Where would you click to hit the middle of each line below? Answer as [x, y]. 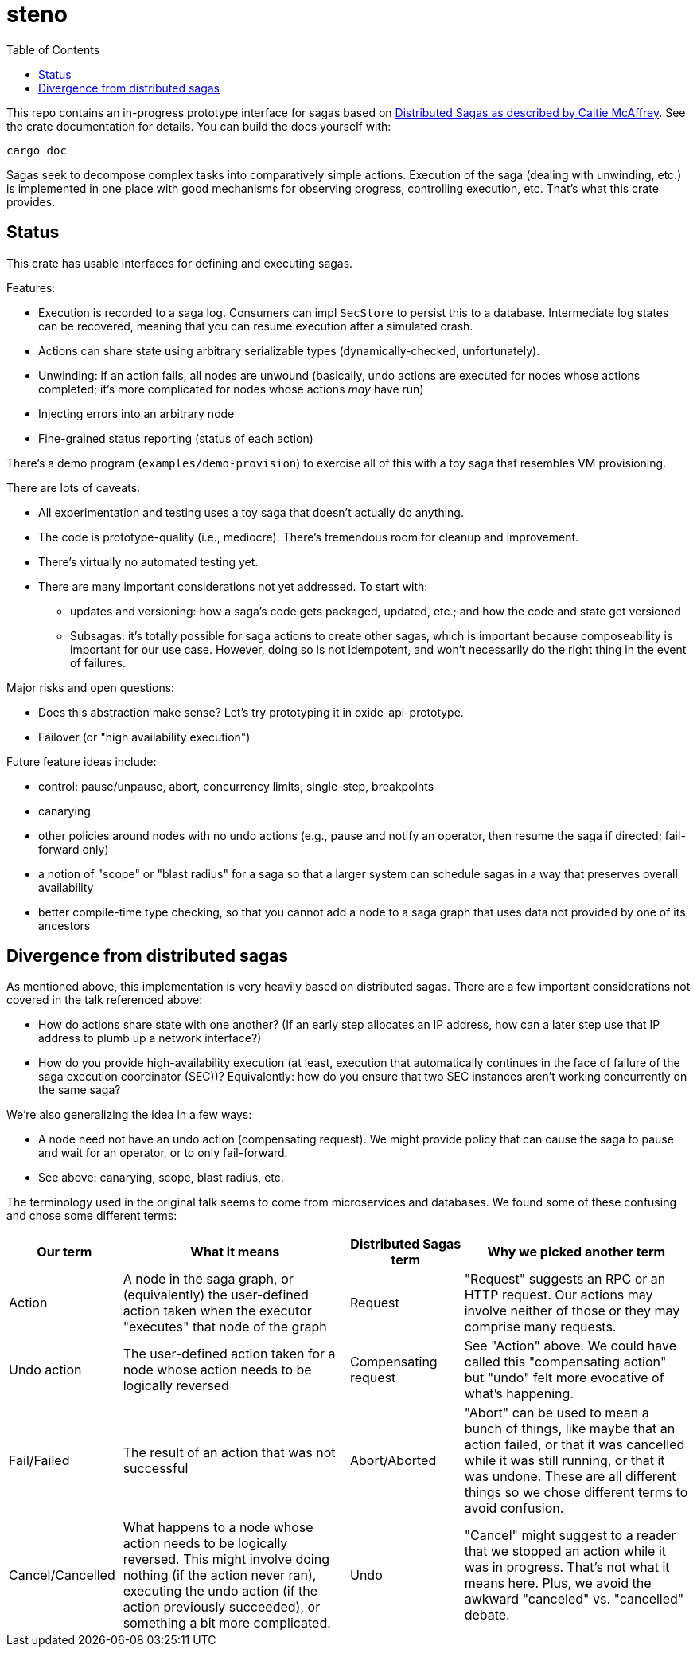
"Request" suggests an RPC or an [565, 1279]
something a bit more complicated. [227, 1623]
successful [156, 1469]
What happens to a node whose [218, 1528]
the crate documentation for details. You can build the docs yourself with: [199, 126]
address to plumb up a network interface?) [150, 1038]
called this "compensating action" [565, 1362]
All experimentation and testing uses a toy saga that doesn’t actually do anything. [251, 512]
